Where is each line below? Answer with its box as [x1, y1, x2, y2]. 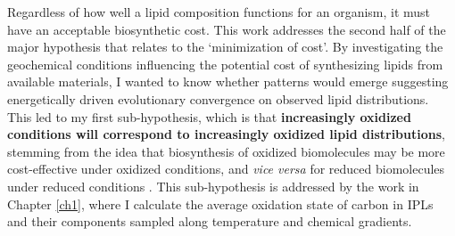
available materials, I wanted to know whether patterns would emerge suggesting [7, 72, 449, 91]
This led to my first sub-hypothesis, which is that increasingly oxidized [7, 107, 411, 126]
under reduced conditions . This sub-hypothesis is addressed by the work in [7, 176, 419, 195]
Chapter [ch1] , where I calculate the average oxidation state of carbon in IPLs [7, 194, 434, 213]
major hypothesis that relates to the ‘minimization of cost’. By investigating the [7, 37, 443, 56]
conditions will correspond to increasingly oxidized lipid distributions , [7, 125, 445, 143]
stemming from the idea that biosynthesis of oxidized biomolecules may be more [7, 142, 445, 160]
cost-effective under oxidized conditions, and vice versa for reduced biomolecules [7, 159, 445, 178]
